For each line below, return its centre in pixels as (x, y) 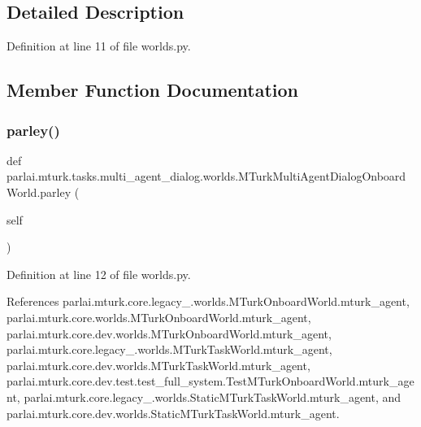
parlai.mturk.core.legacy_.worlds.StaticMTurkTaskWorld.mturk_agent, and (213, 396)
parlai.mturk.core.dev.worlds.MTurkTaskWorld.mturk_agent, (158, 365)
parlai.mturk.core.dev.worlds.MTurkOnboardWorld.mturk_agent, (169, 333)
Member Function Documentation (153, 90)
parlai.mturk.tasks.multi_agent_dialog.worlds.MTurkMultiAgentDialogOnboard (206, 176)
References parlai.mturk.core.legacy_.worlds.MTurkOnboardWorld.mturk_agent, (208, 301)
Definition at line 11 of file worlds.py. (99, 46)
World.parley (39, 192)
